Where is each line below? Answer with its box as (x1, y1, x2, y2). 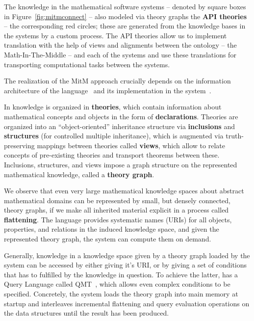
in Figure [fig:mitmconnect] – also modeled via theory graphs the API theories (4, 11, 247, 21)
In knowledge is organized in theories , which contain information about (4, 102, 222, 112)
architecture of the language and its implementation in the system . (4, 85, 211, 95)
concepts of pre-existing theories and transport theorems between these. (4, 150, 220, 160)
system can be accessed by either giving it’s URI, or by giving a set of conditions (4, 260, 247, 270)
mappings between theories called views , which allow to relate (37, 140, 225, 150)
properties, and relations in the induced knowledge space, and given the (4, 224, 219, 234)
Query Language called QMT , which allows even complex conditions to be (4, 279, 230, 289)
